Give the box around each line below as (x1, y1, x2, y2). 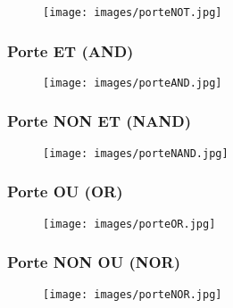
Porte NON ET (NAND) (7, 110, 191, 132)
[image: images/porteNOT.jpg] (43, 6, 222, 19)
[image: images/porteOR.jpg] (43, 217, 216, 230)
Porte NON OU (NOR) (7, 251, 181, 273)
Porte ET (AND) (7, 39, 134, 62)
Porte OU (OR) (7, 180, 123, 203)
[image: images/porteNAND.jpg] (43, 146, 229, 160)
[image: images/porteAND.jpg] (43, 76, 222, 89)
